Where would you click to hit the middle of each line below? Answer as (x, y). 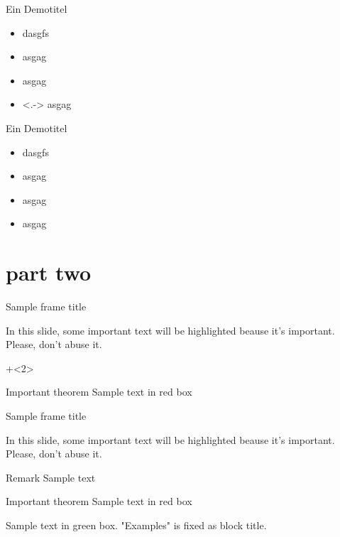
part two (49, 272)
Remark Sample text (51, 477)
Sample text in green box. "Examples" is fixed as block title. (136, 525)
